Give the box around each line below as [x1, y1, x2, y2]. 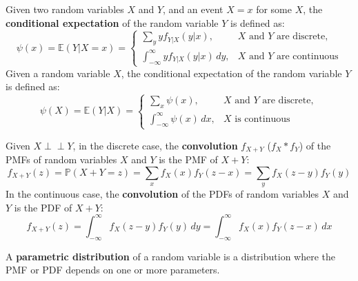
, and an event [163, 2, 223, 16]
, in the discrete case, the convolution [72, 138, 238, 152]
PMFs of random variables [6, 152, 117, 167]
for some [256, 2, 292, 16]
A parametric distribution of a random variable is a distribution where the [6, 249, 336, 263]
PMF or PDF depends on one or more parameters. [6, 262, 220, 277]
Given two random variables [6, 2, 124, 16]
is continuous [235, 114, 290, 124]
